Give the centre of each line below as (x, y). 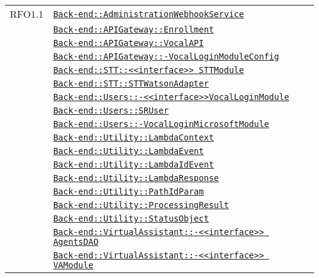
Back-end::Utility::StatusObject (131, 218)
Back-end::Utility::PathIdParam (129, 191)
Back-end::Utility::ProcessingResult (141, 205)
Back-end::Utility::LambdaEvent (129, 151)
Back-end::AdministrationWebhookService (148, 14)
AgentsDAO (76, 242)
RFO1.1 (27, 14)
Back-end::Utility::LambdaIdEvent (133, 164)
